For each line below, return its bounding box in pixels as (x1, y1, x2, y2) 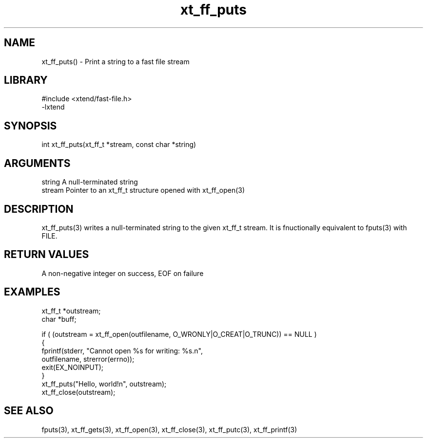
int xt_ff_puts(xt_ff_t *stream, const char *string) (41, 140, 196, 149)
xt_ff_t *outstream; (41, 306, 101, 315)
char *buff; (41, 314, 77, 323)
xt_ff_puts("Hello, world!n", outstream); (41, 379, 167, 388)
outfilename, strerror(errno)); (41, 354, 135, 363)
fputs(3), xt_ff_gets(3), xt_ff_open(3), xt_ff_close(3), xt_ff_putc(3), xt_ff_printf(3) (41, 425, 297, 434)
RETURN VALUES (4, 248, 89, 261)
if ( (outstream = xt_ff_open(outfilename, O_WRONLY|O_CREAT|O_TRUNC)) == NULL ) (41, 330, 317, 338)
